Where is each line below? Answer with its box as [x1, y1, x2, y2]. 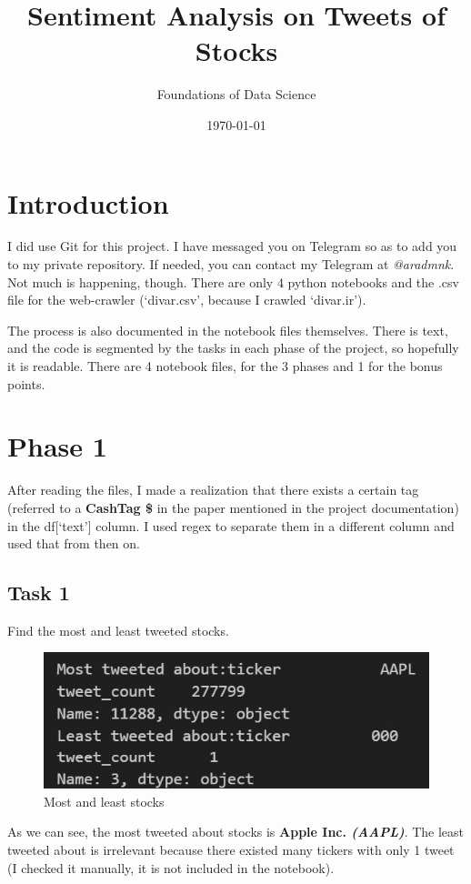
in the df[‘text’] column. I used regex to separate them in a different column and [7, 516, 455, 535]
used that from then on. [7, 534, 140, 553]
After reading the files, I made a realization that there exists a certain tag [7, 480, 419, 499]
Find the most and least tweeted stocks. [7, 620, 229, 639]
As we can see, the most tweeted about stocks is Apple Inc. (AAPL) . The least [7, 822, 465, 841]
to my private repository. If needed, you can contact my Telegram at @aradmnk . [7, 255, 455, 274]
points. [7, 374, 45, 393]
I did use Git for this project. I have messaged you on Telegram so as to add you [7, 236, 457, 256]
